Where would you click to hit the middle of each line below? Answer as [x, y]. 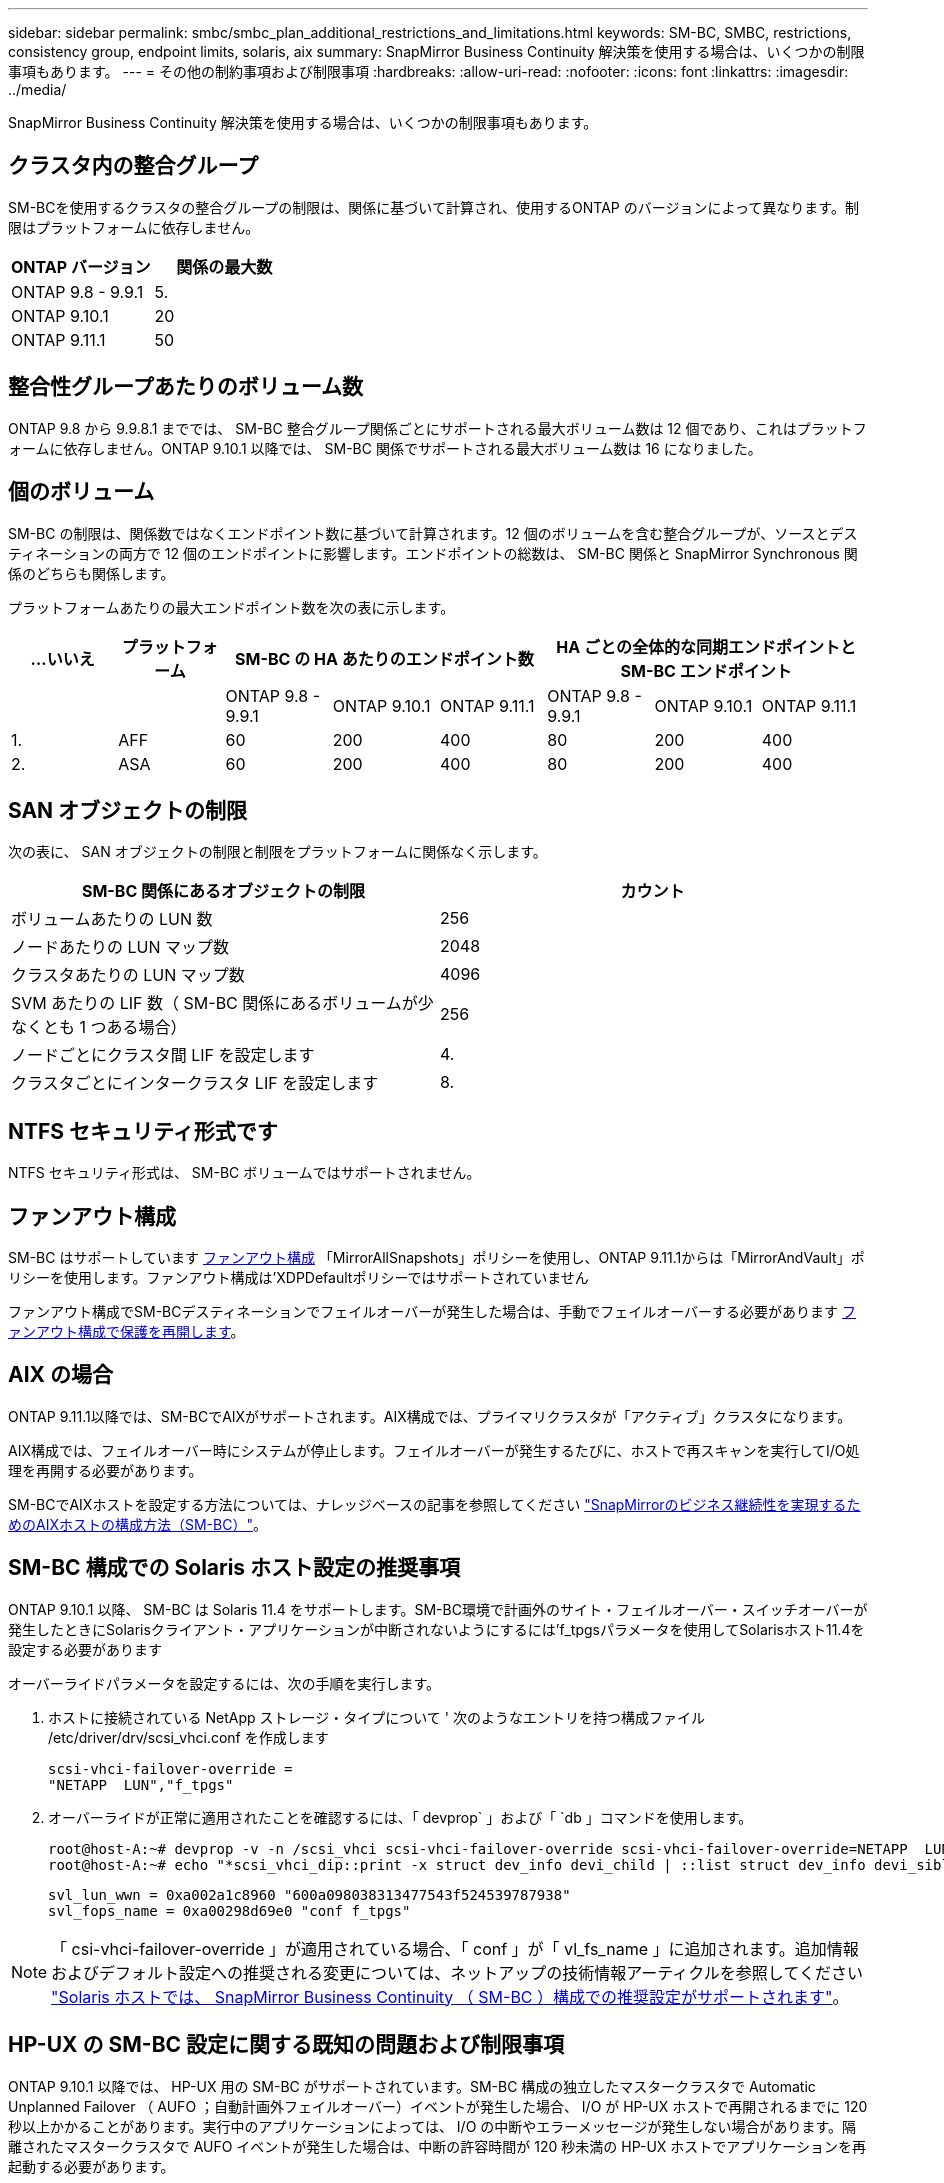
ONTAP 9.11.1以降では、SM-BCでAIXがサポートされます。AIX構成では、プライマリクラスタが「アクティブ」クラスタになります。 [430, 1416]
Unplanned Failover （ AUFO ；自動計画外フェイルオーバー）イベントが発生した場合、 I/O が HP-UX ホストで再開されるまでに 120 [438, 2106]
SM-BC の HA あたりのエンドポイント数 [384, 658]
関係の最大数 [224, 266]
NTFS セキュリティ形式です [143, 1131]
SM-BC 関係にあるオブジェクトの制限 [223, 891]
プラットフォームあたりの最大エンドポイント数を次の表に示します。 [231, 607]
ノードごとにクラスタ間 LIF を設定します [163, 1055]
